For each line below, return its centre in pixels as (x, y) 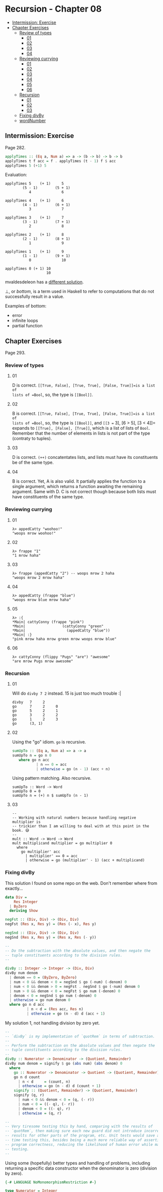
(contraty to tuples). (32, 438)
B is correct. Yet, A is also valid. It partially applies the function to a (79, 481)
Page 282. (15, 147)
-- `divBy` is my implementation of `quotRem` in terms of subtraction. (80, 1036)
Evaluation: (16, 175)
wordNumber (33, 121)
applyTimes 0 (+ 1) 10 (28, 269)
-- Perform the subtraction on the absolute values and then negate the (80, 1045)
